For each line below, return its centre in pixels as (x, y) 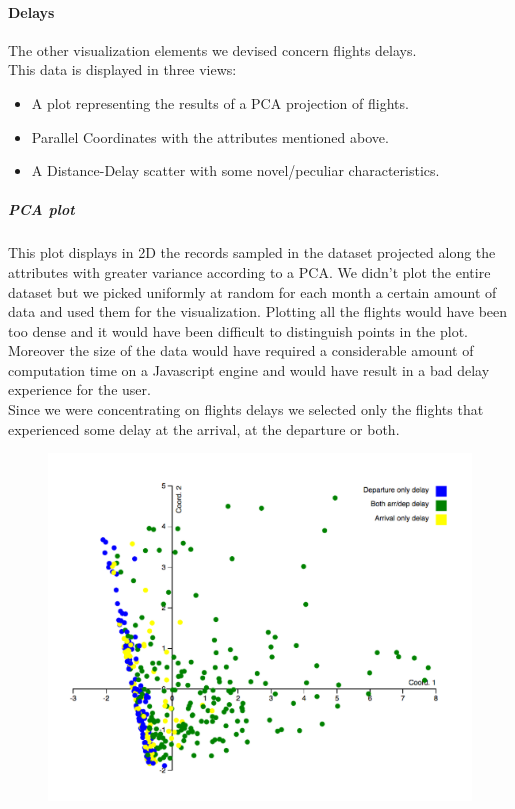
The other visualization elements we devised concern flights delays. (212, 49)
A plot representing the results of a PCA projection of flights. (220, 102)
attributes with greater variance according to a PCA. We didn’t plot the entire (249, 271)
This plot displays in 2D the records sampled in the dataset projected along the (252, 252)
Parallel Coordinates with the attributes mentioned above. (210, 136)
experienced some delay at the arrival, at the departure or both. (204, 428)
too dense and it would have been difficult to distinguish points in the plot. (238, 330)
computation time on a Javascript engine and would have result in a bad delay (249, 369)
